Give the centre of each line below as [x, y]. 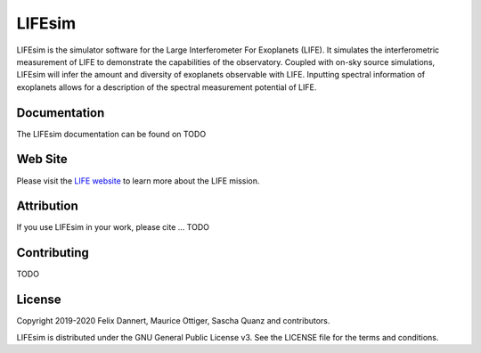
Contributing [53, 253]
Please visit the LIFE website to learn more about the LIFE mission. [138, 181]
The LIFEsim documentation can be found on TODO [111, 134]
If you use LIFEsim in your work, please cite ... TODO [113, 227]
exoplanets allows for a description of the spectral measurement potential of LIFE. [167, 87]
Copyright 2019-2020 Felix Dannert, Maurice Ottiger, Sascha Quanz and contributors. [173, 321]
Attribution [48, 206]
